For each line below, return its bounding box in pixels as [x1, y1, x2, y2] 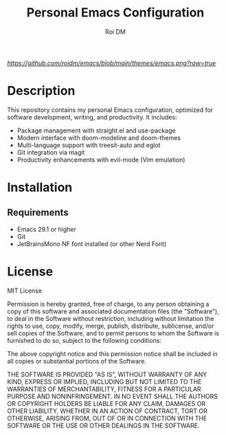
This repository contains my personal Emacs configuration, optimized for [7, 105, 214, 114]
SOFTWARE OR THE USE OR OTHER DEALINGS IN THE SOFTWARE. [7, 421, 200, 430]
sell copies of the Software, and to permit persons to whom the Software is [7, 328, 220, 337]
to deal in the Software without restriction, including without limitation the [7, 314, 214, 322]
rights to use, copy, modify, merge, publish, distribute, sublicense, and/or [7, 322, 214, 330]
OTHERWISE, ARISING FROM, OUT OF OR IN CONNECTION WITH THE [7, 414, 207, 422]
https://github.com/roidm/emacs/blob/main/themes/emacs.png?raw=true [7, 58, 216, 67]
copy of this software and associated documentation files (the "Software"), [7, 307, 220, 315]
